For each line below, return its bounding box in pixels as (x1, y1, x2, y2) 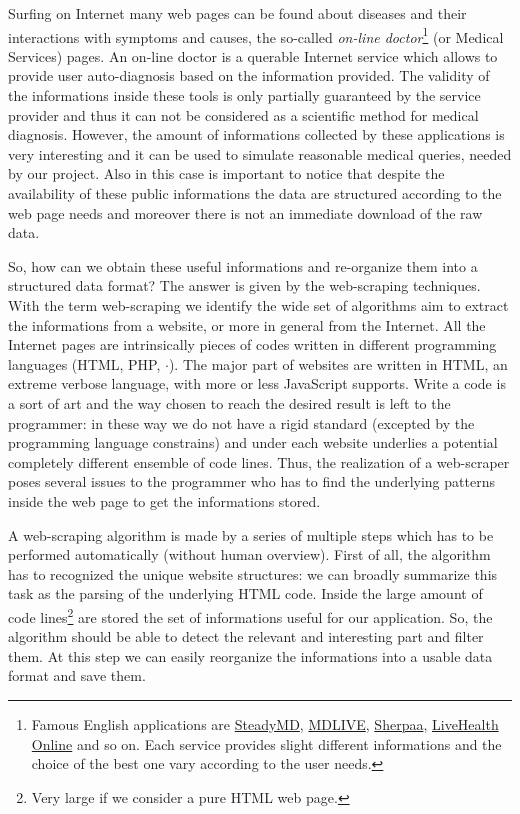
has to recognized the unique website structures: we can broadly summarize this (8, 563, 498, 584)
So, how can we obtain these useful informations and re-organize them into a (8, 255, 478, 276)
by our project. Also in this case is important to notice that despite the (8, 163, 445, 184)
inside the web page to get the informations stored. (8, 490, 321, 511)
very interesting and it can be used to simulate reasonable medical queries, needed (8, 143, 512, 164)
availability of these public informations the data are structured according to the (8, 183, 502, 203)
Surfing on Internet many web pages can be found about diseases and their (8, 3, 467, 23)
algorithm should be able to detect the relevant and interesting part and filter (8, 626, 484, 647)
